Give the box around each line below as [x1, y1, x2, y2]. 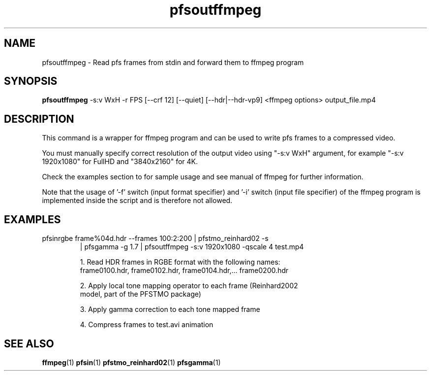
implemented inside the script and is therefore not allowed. [42, 196, 233, 205]
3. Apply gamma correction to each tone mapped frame [80, 305, 260, 314]
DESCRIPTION [4, 112, 74, 125]
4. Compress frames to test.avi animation [80, 320, 214, 329]
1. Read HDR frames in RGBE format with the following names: [80, 258, 280, 267]
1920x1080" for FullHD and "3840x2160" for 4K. [42, 157, 198, 166]
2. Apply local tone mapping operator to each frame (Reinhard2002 [80, 281, 298, 290]
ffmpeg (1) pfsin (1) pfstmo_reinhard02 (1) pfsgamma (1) [42, 358, 221, 367]
